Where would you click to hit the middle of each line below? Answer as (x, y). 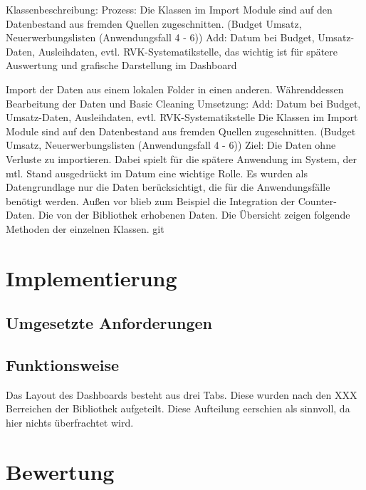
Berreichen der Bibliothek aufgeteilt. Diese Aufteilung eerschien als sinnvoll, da (178, 408)
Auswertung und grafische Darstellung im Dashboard (121, 65)
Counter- (317, 200)
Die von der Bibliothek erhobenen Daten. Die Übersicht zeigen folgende (194, 215)
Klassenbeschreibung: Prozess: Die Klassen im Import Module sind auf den (169, 9)
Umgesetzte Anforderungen (109, 323)
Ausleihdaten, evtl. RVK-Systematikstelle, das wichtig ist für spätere (188, 51)
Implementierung (91, 277)
